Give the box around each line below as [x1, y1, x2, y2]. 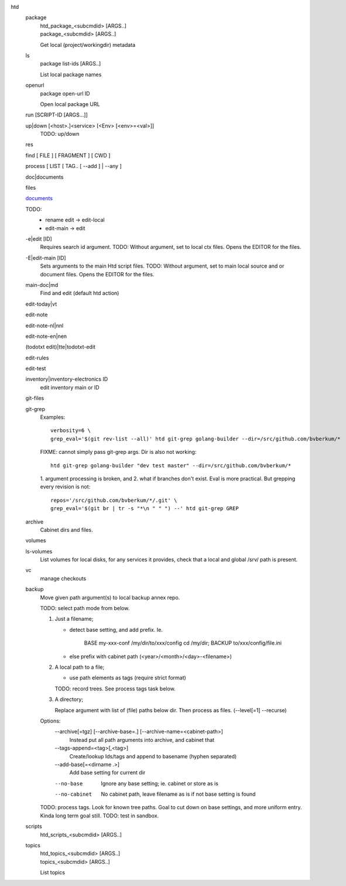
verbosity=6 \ [50, 427, 91, 434]
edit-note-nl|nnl [25, 322, 64, 329]
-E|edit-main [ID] [25, 254, 67, 261]
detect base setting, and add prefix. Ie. [69, 626, 163, 633]
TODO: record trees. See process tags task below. [54, 685, 176, 692]
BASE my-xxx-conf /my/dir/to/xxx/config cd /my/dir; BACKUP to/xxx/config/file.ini [84, 639, 282, 646]
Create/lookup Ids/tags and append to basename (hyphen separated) [69, 752, 237, 760]
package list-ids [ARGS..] [40, 60, 101, 67]
